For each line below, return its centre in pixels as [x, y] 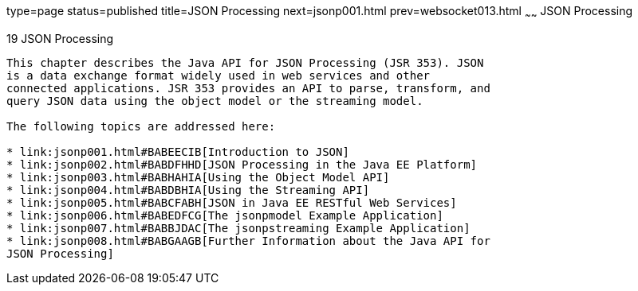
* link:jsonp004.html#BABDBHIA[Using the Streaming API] [188, 190]
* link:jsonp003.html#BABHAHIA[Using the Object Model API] [198, 177]
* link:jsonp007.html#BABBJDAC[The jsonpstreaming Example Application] [238, 228]
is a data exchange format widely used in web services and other [219, 75]
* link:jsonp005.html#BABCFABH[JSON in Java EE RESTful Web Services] [232, 202]
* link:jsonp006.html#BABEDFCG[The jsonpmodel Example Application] [225, 215]
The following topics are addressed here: [141, 126]
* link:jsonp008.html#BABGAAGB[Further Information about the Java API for [248, 241]
